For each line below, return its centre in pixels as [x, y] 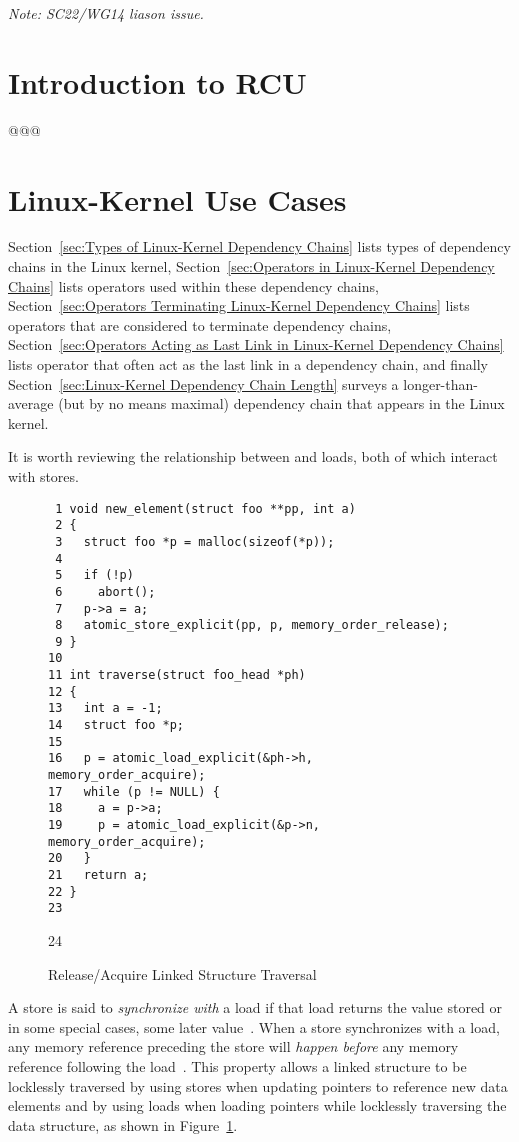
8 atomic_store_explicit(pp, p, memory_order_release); [252, 625]
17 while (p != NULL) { [134, 791]
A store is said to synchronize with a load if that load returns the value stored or [255, 1007]
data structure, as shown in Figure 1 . [123, 1124]
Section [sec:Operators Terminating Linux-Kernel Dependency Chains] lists [239, 305]
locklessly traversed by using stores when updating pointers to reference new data [258, 1085]
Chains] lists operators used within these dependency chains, [193, 285]
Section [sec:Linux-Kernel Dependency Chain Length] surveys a [203, 383]
